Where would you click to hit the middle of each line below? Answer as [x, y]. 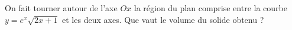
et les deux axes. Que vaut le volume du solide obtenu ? [163, 19]
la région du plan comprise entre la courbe [210, 8]
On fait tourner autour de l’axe [61, 8]
